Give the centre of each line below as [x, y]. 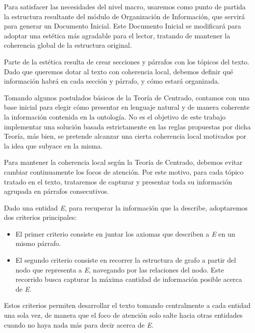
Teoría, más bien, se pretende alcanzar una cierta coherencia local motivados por [125, 136]
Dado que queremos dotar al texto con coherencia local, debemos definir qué [119, 71]
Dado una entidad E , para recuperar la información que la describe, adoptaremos [126, 207]
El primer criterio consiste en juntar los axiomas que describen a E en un [125, 233]
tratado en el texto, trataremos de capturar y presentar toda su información [118, 181]
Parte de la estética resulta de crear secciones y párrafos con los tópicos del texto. [127, 61]
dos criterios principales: [40, 217]
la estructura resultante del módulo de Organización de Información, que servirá [125, 16]
